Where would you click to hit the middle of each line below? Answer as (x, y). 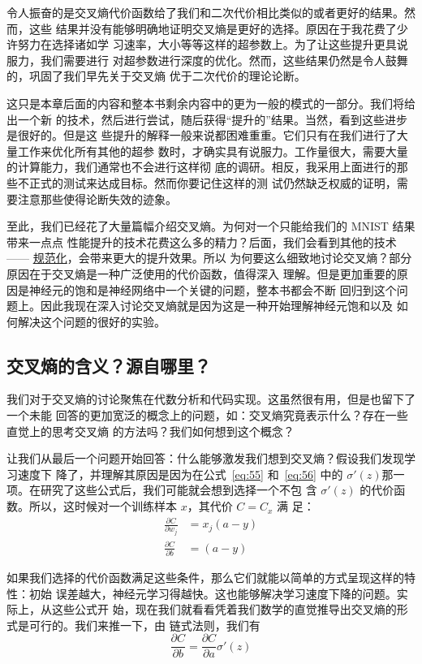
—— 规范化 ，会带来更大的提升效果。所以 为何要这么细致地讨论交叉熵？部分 (209, 258)
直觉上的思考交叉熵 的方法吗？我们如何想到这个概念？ (151, 431)
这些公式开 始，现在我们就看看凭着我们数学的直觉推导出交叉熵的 (224, 609)
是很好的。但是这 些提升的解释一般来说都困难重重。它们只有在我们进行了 (202, 135)
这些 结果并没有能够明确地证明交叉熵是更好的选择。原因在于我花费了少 (218, 28)
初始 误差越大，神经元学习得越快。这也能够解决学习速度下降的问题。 (213, 593)
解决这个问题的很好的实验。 (91, 321)
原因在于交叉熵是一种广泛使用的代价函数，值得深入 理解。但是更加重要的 (202, 273)
